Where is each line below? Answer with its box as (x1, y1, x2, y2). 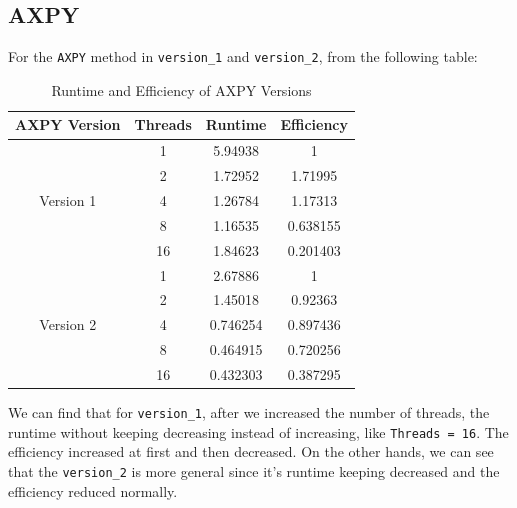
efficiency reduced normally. (8, 480, 178, 501)
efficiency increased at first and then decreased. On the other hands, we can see (8, 441, 494, 462)
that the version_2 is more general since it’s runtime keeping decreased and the (8, 460, 500, 481)
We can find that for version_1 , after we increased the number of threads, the (8, 401, 490, 422)
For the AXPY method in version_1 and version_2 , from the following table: (8, 46, 478, 67)
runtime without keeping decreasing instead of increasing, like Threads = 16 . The (8, 421, 509, 442)
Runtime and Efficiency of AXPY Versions (51, 79, 312, 100)
